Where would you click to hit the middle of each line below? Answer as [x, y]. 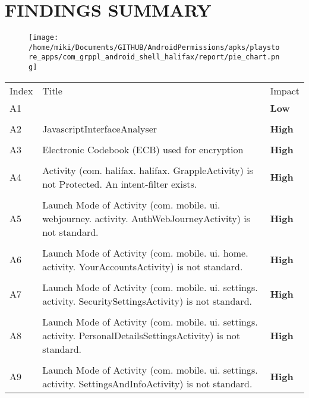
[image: [44, 38]
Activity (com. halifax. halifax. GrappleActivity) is [148, 170]
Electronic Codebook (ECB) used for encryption [143, 149]
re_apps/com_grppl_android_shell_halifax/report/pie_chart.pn [154, 57]
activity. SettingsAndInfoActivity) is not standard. [147, 383]
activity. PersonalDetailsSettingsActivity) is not [141, 335]
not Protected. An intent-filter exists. [120, 184]
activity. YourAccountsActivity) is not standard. [143, 266]
